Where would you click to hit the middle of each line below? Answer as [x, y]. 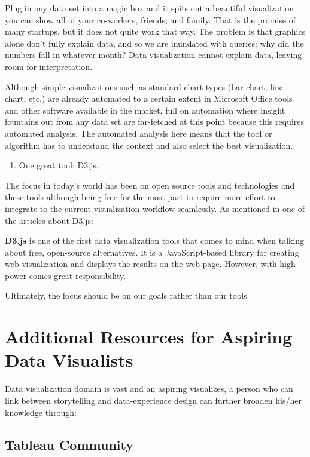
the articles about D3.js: [49, 220]
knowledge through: [41, 412]
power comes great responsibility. [66, 275]
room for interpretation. [49, 66]
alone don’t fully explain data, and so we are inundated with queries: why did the [154, 43]
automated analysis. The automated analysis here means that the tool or [139, 133]
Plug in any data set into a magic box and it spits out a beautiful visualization [150, 8]
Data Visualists [69, 360]
